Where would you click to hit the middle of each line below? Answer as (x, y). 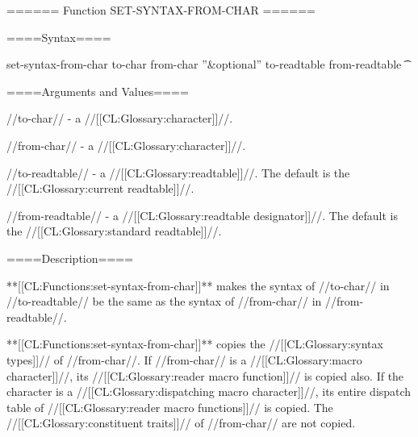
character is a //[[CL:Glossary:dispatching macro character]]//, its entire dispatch (209, 391)
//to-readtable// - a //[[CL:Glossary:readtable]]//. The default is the (178, 172)
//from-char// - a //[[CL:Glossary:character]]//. (126, 145)
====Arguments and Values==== (98, 91)
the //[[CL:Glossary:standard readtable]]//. (114, 231)
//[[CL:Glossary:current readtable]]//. (100, 188)
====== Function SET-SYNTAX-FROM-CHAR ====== (161, 10)
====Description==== (70, 258)
